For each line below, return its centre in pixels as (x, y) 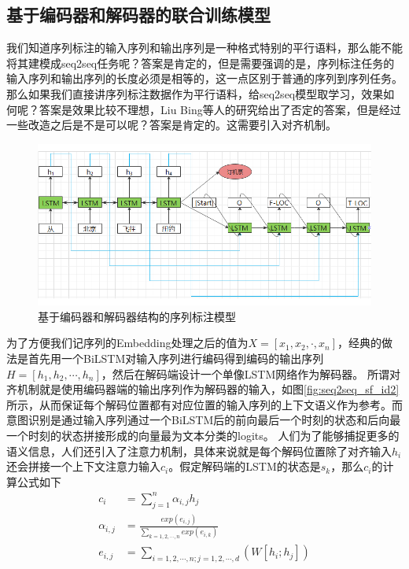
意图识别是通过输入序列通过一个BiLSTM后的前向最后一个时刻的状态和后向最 (204, 420)
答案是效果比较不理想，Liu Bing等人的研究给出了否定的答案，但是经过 (220, 109)
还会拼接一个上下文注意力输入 (83, 466)
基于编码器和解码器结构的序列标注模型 (137, 316)
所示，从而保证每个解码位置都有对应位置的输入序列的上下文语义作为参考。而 (204, 404)
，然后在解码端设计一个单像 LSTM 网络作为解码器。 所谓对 (251, 373)
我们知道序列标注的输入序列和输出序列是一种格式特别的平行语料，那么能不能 (204, 48)
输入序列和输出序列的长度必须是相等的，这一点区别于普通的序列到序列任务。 (204, 78)
